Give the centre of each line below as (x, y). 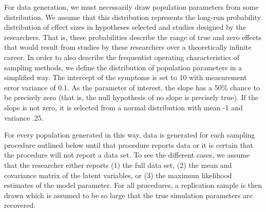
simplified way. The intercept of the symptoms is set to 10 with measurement (126, 77)
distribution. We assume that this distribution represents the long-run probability (132, 17)
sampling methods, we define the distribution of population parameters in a (123, 67)
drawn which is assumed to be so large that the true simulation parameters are (128, 195)
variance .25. (24, 117)
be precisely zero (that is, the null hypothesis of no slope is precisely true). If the (131, 97)
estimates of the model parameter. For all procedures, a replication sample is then (133, 185)
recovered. (20, 205)
